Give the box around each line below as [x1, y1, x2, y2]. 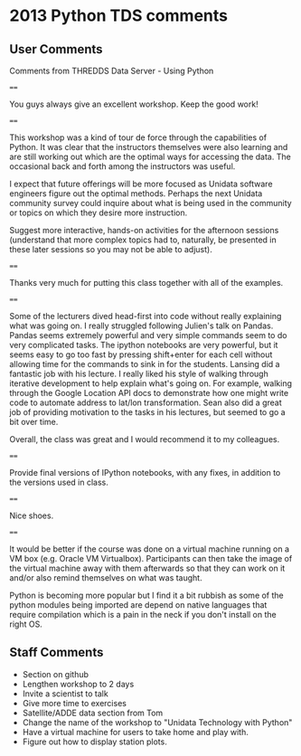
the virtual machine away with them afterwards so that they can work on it [9, 562, 286, 573]
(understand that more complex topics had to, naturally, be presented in [9, 234, 277, 245]
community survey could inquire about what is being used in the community [9, 198, 292, 208]
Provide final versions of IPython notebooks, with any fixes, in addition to [9, 468, 281, 477]
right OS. [9, 619, 42, 629]
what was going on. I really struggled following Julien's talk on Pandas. [9, 320, 274, 331]
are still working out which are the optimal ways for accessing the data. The [9, 151, 291, 162]
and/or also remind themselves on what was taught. [9, 572, 202, 583]
